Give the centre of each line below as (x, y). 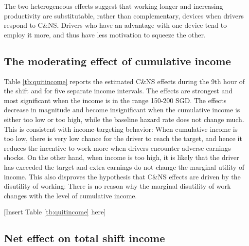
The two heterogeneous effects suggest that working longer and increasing (114, 6)
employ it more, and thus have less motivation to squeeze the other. (105, 34)
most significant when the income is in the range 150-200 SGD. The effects (115, 100)
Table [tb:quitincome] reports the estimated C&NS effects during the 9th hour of (124, 81)
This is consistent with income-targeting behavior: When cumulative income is (121, 129)
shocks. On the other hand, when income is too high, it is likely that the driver (122, 157)
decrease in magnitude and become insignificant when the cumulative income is (122, 110)
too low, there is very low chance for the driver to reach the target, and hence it (123, 138)
